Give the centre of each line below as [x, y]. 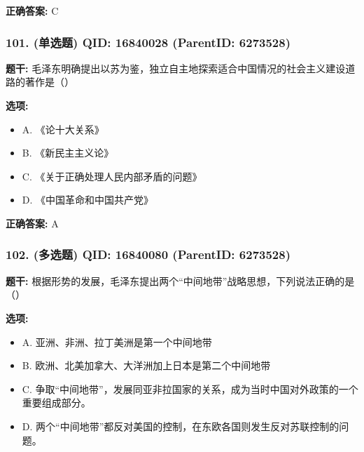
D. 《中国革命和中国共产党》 [88, 200]
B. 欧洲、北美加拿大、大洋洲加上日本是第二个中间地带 [146, 365]
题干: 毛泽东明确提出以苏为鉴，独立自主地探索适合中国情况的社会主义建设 [176, 68]
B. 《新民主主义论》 [68, 153]
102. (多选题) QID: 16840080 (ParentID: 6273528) [148, 254]
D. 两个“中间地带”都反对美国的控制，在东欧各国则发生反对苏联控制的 [181, 426]
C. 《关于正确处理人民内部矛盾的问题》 [112, 176]
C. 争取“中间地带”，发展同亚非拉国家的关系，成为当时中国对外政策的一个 [190, 388]
